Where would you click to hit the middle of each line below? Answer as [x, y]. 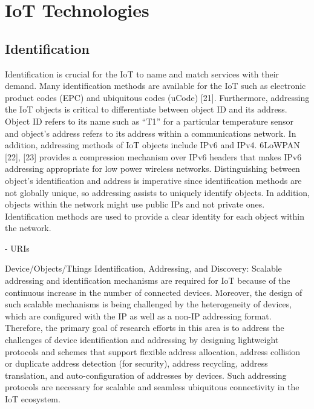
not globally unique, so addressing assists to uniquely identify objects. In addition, [157, 192]
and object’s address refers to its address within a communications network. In [151, 133]
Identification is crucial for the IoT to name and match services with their [142, 74]
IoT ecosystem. [33, 399]
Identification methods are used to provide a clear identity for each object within [155, 216]
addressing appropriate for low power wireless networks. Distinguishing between [152, 169]
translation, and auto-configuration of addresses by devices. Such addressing [146, 375]
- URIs [17, 248]
